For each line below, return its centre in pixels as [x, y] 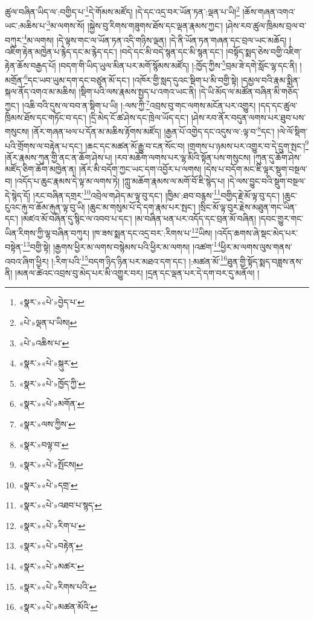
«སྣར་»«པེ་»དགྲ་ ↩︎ [48, 485]
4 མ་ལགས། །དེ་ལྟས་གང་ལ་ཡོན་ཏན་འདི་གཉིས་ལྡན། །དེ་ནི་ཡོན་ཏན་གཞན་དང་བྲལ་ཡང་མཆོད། [155, 39]
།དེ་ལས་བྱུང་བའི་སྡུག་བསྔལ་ [267, 180]
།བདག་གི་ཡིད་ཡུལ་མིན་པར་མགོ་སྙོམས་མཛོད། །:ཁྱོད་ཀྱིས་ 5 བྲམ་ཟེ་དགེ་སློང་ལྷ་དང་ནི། [178, 64]
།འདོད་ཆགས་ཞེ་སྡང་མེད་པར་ [257, 232]
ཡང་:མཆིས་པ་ [26, 25]
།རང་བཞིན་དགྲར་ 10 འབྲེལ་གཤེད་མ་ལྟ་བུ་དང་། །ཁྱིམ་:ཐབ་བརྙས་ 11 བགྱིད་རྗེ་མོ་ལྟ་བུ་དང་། [156, 194]
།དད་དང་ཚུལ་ [278, 105]
